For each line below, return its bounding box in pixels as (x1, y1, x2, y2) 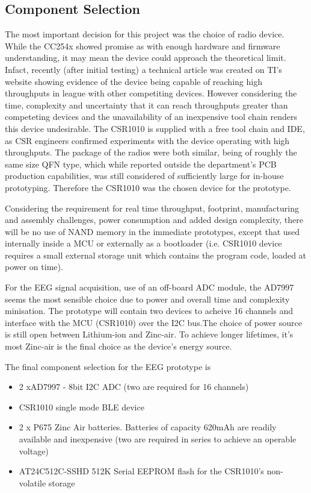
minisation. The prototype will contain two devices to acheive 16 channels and (5, 304, 293, 317)
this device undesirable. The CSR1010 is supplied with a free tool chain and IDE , (5, 122, 305, 134)
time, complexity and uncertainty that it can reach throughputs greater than (5, 98, 288, 111)
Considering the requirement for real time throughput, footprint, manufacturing (5, 201, 299, 214)
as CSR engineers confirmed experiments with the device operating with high (5, 134, 290, 146)
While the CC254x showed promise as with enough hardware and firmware (5, 39, 280, 52)
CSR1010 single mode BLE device (19, 400, 144, 413)
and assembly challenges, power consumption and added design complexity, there (5, 213, 303, 226)
